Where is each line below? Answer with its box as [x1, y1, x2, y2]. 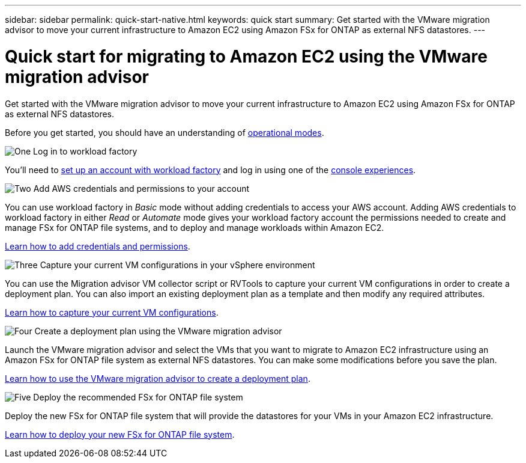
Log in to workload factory [33, 146, 138, 156]
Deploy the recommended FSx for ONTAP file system [33, 391, 243, 402]
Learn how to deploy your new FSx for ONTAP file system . [5, 429, 235, 440]
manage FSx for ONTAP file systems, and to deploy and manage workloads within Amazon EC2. [5, 222, 384, 233]
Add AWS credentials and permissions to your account [33, 183, 250, 194]
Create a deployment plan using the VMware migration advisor [34, 325, 282, 336]
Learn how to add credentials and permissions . [5, 241, 190, 251]
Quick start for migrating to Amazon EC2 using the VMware [5, 46, 488, 67]
